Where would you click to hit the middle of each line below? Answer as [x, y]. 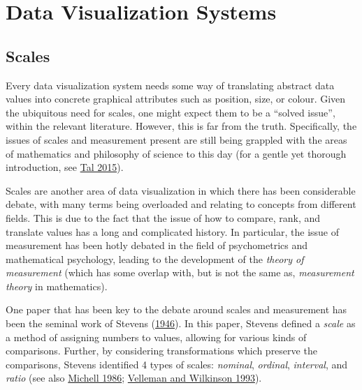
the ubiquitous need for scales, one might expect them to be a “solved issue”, [171, 112]
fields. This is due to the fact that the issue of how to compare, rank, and [163, 217]
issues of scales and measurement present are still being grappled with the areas [176, 139]
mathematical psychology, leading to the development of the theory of [155, 258]
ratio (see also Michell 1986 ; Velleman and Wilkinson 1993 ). [134, 378]
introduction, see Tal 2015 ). [65, 167]
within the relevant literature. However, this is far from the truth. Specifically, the [181, 126]
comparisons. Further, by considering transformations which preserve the [161, 351]
